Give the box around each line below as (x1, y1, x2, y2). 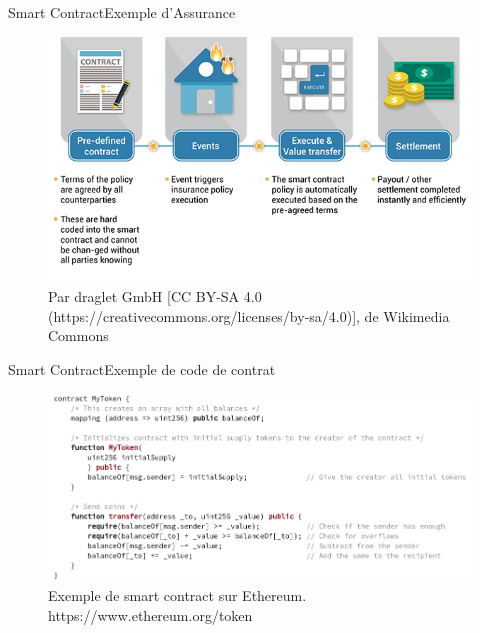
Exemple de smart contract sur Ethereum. (48, 584, 307, 605)
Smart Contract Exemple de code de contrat (8, 358, 276, 379)
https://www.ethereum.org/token (48, 604, 253, 625)
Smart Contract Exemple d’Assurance (8, 2, 236, 22)
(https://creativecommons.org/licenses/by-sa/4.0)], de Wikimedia (48, 305, 450, 326)
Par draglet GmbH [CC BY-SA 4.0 (48, 286, 262, 307)
